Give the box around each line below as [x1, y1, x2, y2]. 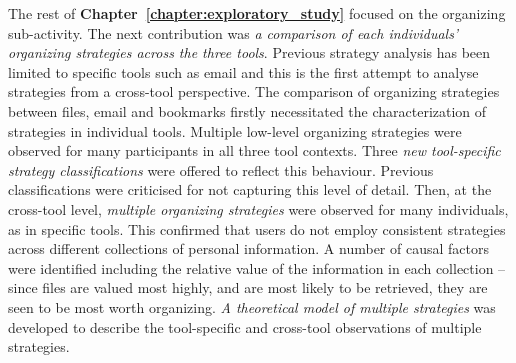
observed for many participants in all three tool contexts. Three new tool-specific [8, 140, 501, 161]
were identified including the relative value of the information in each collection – [8, 257, 506, 278]
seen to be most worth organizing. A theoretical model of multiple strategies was [8, 296, 496, 317]
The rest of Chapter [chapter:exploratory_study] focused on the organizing [8, 3, 506, 23]
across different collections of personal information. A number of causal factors [8, 238, 489, 259]
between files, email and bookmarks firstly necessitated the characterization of [8, 100, 487, 121]
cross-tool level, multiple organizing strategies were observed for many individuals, [8, 198, 509, 219]
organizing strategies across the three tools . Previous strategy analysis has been [8, 42, 491, 63]
